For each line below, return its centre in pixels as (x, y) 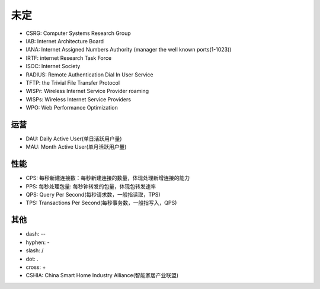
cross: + (36, 267)
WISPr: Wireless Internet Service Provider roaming (87, 91)
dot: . (32, 259)
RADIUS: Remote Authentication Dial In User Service (89, 75)
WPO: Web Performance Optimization (72, 108)
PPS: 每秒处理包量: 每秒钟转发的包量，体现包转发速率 (91, 186)
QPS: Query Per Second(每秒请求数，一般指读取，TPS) (93, 195)
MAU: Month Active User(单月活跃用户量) (76, 147)
